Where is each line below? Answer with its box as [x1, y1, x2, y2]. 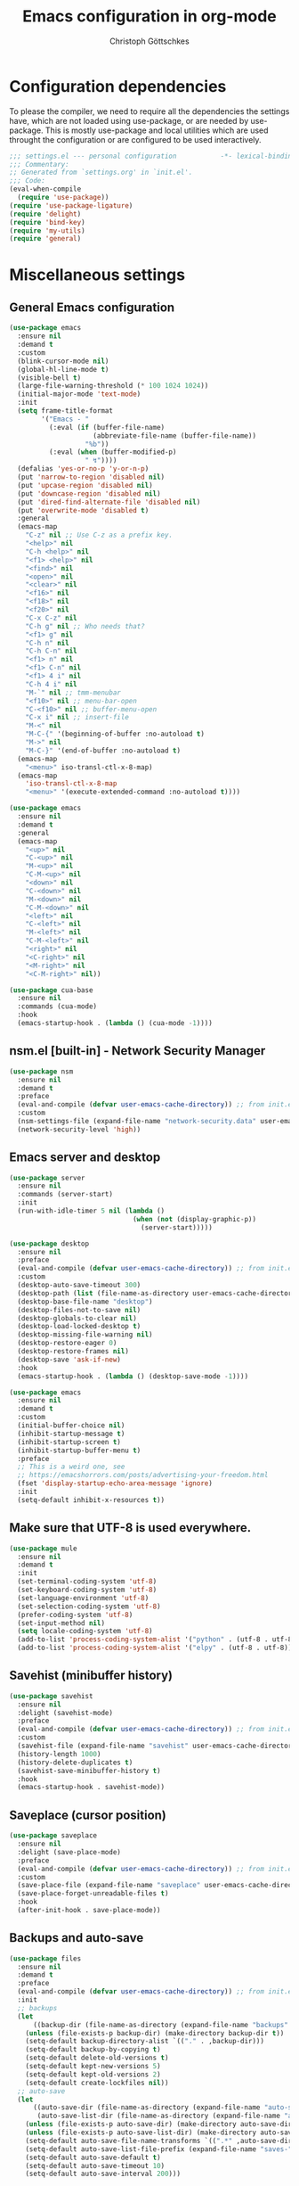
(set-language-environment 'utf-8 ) [17, 1593, 149, 1602]
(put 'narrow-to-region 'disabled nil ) [17, 473, 166, 482]
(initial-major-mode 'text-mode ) [17, 390, 141, 399]
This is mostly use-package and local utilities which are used [44, 125, 269, 136]
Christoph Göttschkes [109, 36, 190, 46]
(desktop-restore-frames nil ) [17, 1347, 129, 1356]
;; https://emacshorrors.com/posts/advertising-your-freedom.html [17, 1471, 269, 1480]
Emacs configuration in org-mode [21, 6, 278, 27]
